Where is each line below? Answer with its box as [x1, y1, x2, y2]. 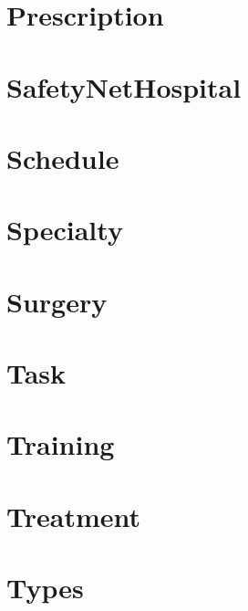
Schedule [6, 139, 119, 176]
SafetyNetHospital [6, 68, 242, 105]
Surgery [6, 282, 108, 320]
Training [6, 426, 115, 463]
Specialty [6, 211, 123, 248]
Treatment [6, 497, 141, 534]
